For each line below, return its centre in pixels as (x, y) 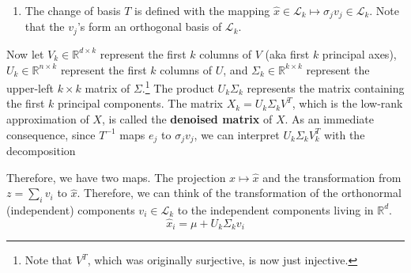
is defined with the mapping (202, 10)
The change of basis (73, 10)
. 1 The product (178, 87)
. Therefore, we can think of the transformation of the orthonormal (239, 193)
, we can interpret (237, 134)
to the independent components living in (275, 209)
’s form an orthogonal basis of (149, 27)
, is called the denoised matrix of (187, 118)
